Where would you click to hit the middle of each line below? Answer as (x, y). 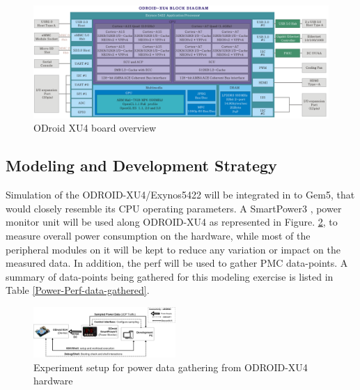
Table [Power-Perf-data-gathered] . (78, 290)
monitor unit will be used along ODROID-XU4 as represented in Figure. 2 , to (172, 222)
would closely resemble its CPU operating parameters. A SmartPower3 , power (174, 208)
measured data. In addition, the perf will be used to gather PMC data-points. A (177, 263)
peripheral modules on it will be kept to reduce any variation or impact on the (173, 249)
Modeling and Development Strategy (141, 165)
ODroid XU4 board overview (95, 128)
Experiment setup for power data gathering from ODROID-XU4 (171, 367)
